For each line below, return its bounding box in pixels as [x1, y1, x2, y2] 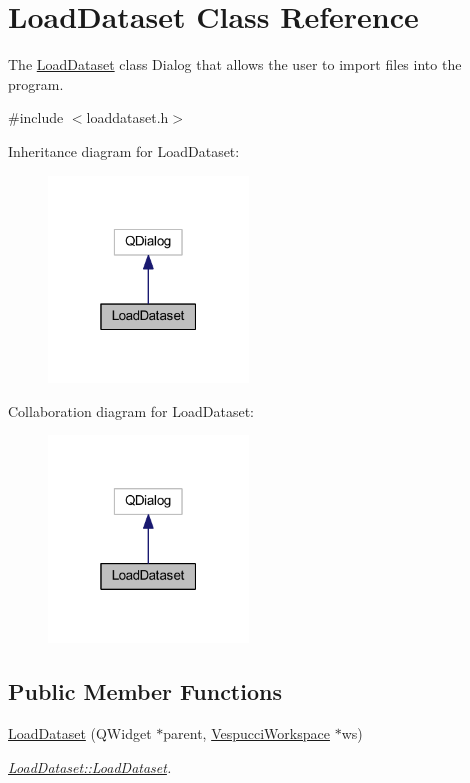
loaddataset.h [86, 107, 169, 128]
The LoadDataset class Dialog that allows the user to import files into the [8, 54, 462, 75]
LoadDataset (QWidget [8, 722, 152, 743]
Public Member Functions [8, 676, 282, 707]
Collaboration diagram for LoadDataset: [8, 400, 255, 421]
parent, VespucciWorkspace [163, 722, 330, 743]
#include [8, 107, 64, 128]
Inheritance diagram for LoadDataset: [8, 140, 240, 161]
